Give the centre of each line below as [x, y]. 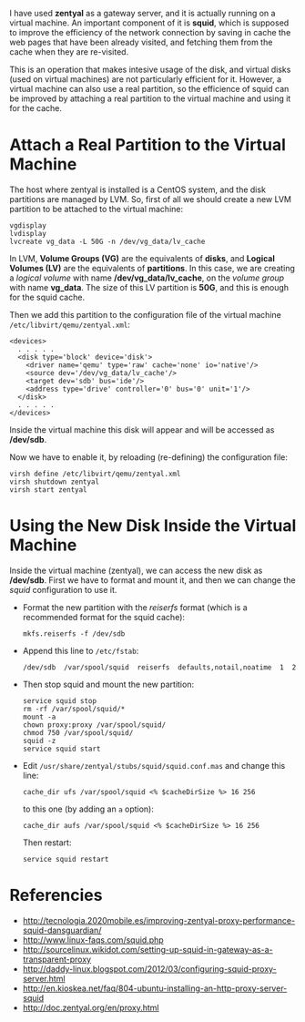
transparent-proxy [57, 959]
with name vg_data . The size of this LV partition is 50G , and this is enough [149, 287]
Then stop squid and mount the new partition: [108, 684]
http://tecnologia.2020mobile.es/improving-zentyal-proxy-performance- [159, 920]
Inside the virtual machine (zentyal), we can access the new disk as [136, 570]
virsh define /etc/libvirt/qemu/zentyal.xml [95, 474]
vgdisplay [28, 225]
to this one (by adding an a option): [88, 809]
